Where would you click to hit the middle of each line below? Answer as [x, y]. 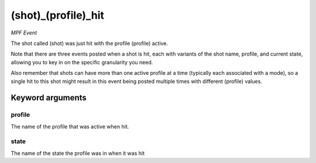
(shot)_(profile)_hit [58, 15]
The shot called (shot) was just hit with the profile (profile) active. [90, 43]
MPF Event [24, 33]
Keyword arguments [49, 98]
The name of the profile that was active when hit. [70, 126]
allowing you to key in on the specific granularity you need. [82, 62]
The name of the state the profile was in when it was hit [78, 153]
